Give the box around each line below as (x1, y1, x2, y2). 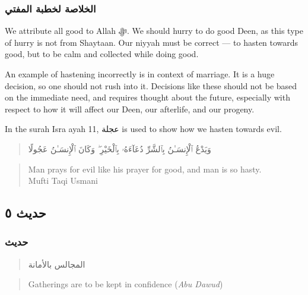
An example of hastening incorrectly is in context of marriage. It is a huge (5, 68, 275, 80)
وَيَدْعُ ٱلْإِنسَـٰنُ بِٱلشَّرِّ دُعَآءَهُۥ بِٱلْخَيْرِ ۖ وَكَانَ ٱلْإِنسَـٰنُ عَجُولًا (28, 142, 211, 155)
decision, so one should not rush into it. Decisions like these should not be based (5, 79, 297, 92)
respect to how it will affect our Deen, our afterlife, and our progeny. (5, 102, 255, 115)
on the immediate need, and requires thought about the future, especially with (5, 91, 290, 103)
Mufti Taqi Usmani (28, 174, 98, 187)
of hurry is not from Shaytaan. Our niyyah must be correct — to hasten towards (5, 36, 299, 48)
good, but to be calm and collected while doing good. (5, 48, 199, 60)
